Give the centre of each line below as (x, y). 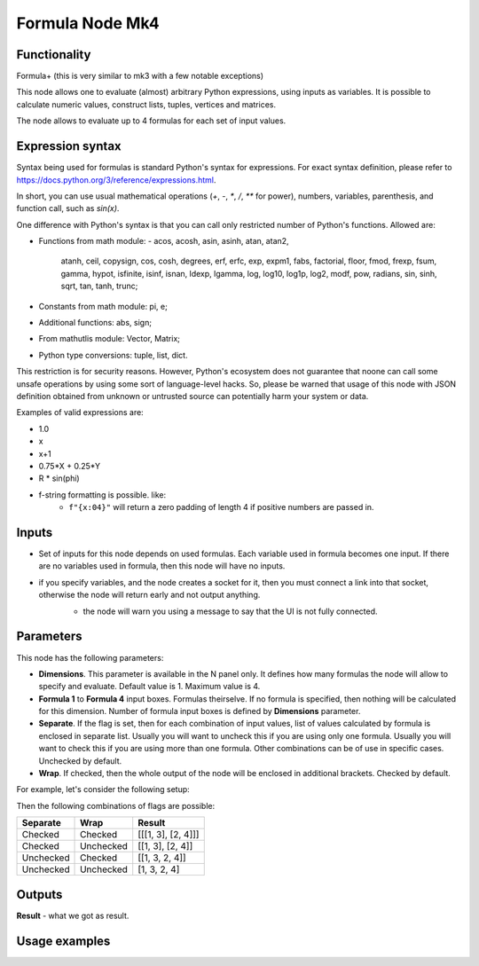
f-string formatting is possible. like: (102, 495)
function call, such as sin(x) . (68, 208)
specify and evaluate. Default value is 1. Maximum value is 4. (149, 687)
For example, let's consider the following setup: (103, 789)
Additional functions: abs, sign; (95, 323)
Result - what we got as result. (73, 915)
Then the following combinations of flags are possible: (116, 805)
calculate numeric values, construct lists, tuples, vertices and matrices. (146, 104)
